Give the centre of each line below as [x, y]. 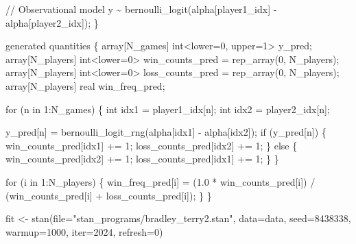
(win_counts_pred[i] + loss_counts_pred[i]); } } [109, 195]
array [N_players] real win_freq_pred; [85, 85]
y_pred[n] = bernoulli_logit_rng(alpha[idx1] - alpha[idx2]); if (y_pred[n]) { [166, 132]
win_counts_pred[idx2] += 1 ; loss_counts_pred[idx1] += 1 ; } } [142, 159]
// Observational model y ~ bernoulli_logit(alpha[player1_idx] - [141, 9]
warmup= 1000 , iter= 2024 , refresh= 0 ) [84, 231]
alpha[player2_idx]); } [52, 22]
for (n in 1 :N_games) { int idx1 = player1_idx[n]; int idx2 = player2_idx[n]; [168, 109]
